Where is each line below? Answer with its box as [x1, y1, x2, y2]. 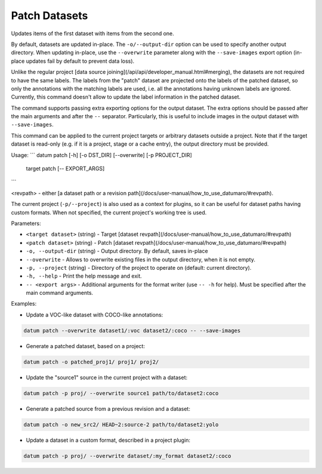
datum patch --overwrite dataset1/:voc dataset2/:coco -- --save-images [23, 327, 241, 334]
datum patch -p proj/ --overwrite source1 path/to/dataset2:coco [23, 390, 219, 396]
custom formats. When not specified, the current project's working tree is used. [11, 209, 207, 216]
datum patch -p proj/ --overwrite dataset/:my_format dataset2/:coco [23, 453, 231, 459]
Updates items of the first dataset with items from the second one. [11, 30, 174, 37]
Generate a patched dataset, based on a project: [26, 342, 145, 349]
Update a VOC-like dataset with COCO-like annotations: [26, 311, 163, 318]
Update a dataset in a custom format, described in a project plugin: [26, 436, 191, 444]
